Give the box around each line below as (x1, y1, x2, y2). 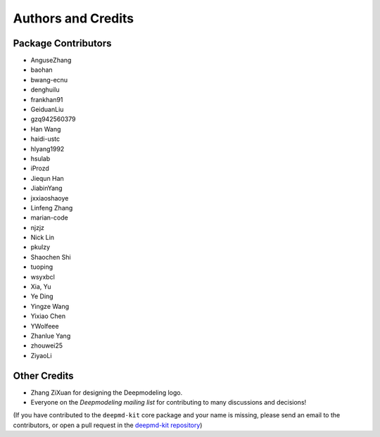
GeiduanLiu (30, 106, 64, 114)
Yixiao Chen (30, 312, 66, 320)
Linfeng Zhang (30, 203, 73, 212)
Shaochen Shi (30, 253, 71, 261)
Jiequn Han (30, 174, 65, 182)
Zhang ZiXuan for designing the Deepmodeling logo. (30, 388, 183, 397)
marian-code (30, 213, 68, 222)
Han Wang (30, 125, 61, 133)
